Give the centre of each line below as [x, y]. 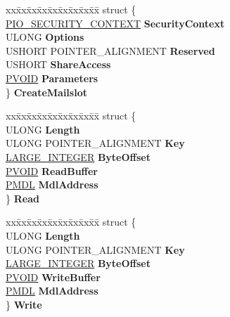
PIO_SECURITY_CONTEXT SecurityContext [115, 23]
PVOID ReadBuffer [52, 170]
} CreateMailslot [46, 92]
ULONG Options [45, 37]
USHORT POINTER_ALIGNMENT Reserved [110, 50]
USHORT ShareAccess [58, 64]
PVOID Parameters [52, 78]
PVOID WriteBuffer [53, 277]
